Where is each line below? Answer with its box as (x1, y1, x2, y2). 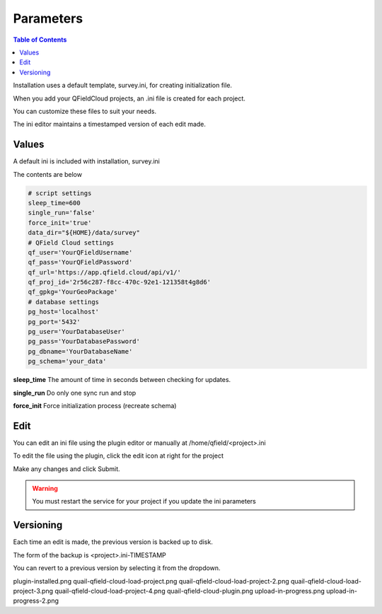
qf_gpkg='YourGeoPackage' (28, 288, 118, 296)
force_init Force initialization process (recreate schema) (13, 401, 177, 410)
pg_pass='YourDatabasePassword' (28, 337, 141, 346)
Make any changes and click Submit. (13, 464, 120, 473)
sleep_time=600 (28, 199, 81, 207)
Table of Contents (13, 35, 67, 44)
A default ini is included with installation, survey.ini (13, 157, 161, 166)
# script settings (28, 189, 92, 197)
